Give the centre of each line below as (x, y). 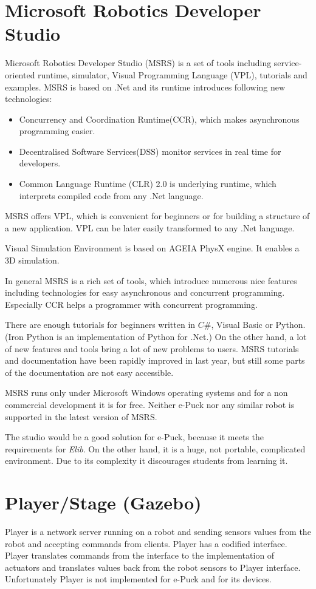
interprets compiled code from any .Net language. (111, 195)
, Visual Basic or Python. (258, 325)
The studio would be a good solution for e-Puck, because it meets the (134, 437)
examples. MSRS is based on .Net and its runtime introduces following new (145, 87)
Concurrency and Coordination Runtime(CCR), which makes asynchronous (159, 119)
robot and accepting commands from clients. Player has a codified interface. (146, 543)
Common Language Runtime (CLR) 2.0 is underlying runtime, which (148, 184)
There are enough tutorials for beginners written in (100, 325)
